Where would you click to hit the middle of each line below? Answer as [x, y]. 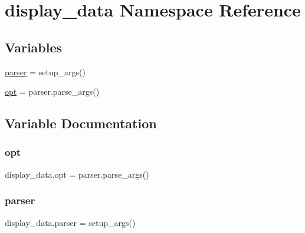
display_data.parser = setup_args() [70, 222]
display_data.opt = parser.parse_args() [77, 174]
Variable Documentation [81, 123]
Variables [34, 47]
